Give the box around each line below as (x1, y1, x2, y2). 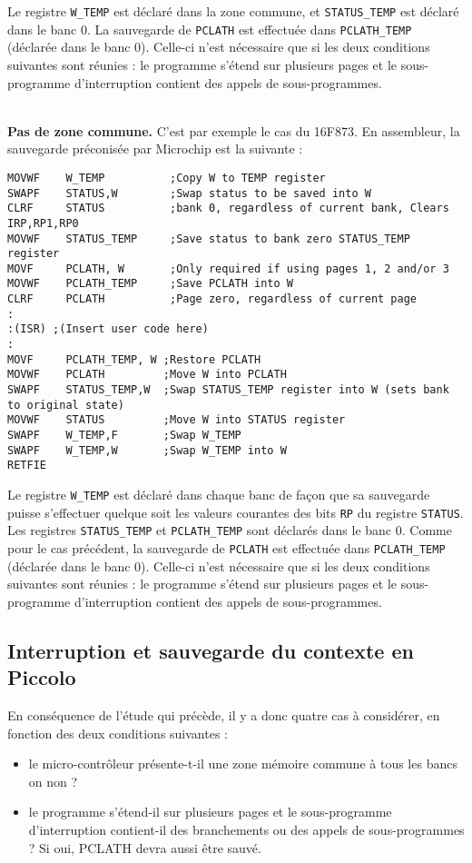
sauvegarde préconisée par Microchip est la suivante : (7, 139, 303, 158)
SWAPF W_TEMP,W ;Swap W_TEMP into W (7, 443, 287, 457)
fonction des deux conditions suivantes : (7, 723, 228, 742)
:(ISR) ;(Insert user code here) (7, 322, 209, 336)
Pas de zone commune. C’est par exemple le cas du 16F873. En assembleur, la (7, 121, 460, 140)
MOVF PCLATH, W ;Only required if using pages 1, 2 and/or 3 (7, 262, 449, 275)
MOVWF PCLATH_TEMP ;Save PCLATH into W (7, 277, 293, 291)
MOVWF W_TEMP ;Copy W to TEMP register (7, 171, 326, 184)
